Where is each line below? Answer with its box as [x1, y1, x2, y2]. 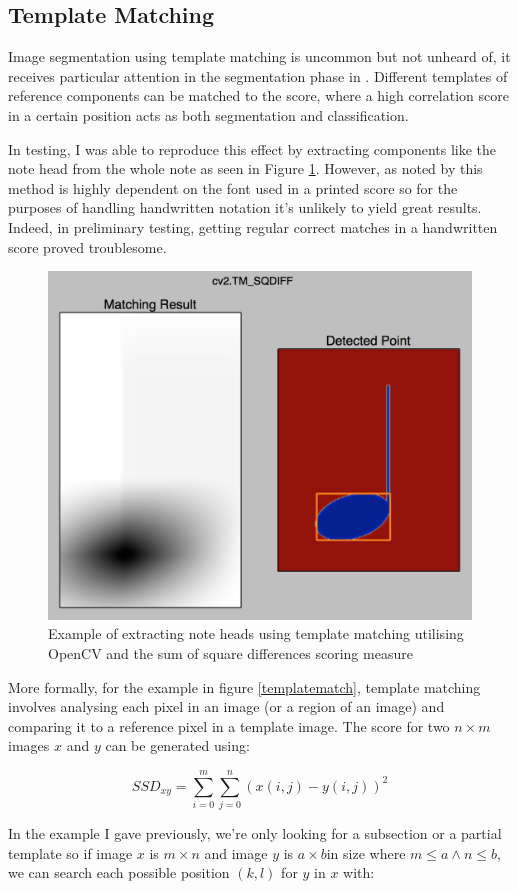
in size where [326, 842, 406, 863]
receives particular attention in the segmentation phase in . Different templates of [8, 65, 508, 86]
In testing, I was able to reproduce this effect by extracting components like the [8, 138, 497, 159]
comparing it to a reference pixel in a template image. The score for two [8, 715, 450, 736]
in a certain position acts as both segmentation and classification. [8, 104, 409, 125]
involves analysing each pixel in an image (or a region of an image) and [8, 696, 445, 717]
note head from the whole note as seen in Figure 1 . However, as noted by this [8, 158, 483, 179]
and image [204, 842, 268, 863]
